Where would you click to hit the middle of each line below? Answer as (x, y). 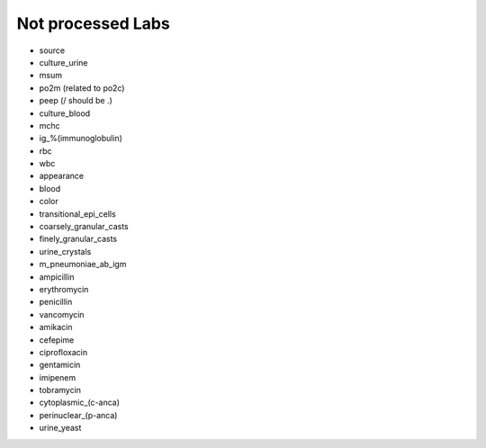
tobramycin (60, 390)
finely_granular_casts (78, 239)
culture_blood (65, 113)
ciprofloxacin (63, 352)
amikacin (56, 327)
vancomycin (62, 314)
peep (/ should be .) (76, 101)
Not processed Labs (93, 23)
